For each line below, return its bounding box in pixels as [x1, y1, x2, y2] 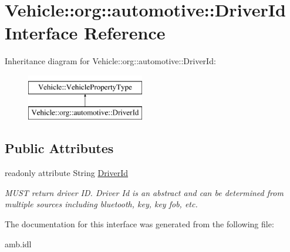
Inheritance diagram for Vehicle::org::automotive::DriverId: [5, 55, 216, 67]
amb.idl [5, 237, 32, 250]
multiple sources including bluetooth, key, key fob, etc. [5, 198, 198, 210]
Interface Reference [5, 21, 166, 45]
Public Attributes [5, 139, 114, 157]
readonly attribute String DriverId [5, 167, 129, 179]
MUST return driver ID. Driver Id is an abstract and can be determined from [5, 186, 284, 198]
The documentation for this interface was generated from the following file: [5, 218, 274, 230]
